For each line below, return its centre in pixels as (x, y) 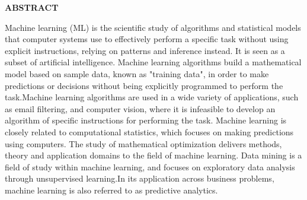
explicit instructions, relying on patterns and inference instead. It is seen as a (145, 50)
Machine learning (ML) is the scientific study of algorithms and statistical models (153, 27)
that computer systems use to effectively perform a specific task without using (147, 39)
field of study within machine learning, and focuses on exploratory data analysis (150, 166)
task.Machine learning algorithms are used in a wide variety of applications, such (152, 97)
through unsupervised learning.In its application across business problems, (140, 178)
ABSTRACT (32, 7)
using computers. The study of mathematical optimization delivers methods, (143, 143)
